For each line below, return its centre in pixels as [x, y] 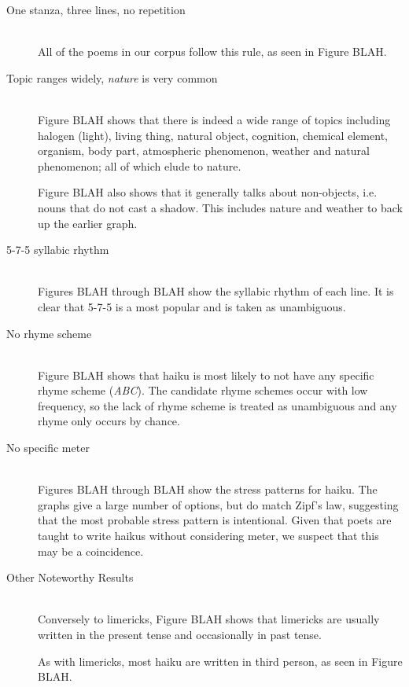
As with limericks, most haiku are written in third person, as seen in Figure [220, 661]
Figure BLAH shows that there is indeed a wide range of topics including [214, 119]
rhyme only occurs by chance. [109, 421]
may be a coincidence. [91, 551]
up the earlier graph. [88, 223]
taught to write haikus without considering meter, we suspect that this [208, 536]
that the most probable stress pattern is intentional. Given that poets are [215, 520]
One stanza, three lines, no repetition [96, 9]
